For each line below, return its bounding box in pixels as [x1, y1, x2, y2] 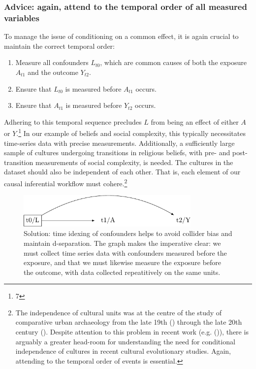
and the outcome [28, 67, 78, 77]
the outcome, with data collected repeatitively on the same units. [24, 267, 221, 277]
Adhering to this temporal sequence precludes [4, 116, 142, 127]
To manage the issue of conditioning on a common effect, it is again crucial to [4, 31, 239, 41]
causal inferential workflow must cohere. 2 [4, 176, 128, 188]
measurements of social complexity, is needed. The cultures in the [35, 157, 233, 167]
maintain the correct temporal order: [4, 40, 115, 51]
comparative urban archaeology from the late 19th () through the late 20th [15, 317, 242, 327]
